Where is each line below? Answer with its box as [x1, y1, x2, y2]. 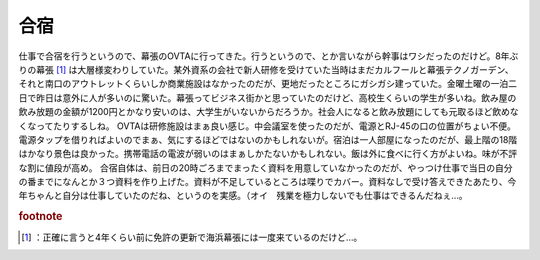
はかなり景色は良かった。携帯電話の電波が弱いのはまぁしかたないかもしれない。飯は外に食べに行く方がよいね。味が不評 [18, 148, 518, 160]
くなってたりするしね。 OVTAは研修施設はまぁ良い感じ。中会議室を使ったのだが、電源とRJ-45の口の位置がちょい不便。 [18, 120, 517, 132]
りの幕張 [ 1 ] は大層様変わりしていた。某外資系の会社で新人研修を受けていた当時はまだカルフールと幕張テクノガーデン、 [18, 63, 514, 75]
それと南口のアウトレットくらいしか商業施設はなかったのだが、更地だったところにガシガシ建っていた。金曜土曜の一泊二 [18, 78, 518, 90]
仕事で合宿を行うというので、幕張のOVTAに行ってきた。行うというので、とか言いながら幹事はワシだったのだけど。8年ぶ [18, 50, 519, 62]
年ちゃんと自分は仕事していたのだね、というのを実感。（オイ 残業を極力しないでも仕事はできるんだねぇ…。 [18, 190, 468, 202]
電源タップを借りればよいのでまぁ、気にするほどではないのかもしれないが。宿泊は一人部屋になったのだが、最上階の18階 [18, 133, 518, 145]
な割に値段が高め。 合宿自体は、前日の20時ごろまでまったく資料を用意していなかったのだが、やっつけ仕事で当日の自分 [18, 161, 514, 174]
